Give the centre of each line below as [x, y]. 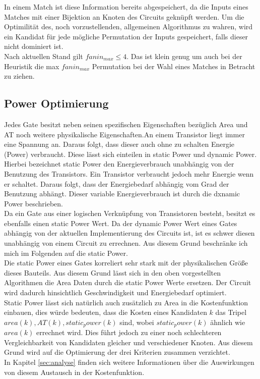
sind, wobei [137, 322]
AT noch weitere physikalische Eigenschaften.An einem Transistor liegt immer [124, 134]
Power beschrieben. [34, 203]
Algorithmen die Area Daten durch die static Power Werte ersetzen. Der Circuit [128, 282]
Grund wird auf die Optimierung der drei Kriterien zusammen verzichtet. [117, 352]
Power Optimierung [56, 103]
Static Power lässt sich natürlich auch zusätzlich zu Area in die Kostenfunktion [126, 302]
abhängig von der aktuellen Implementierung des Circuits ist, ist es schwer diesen [129, 233]
